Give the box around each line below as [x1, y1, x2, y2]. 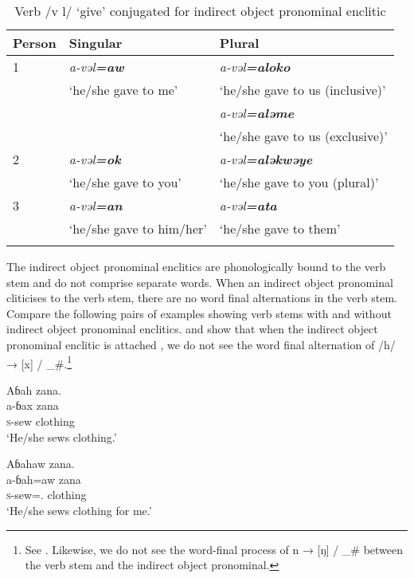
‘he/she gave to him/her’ [68, 219, 207, 238]
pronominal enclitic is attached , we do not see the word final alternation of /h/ [6, 336, 396, 352]
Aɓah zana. [6, 381, 61, 398]
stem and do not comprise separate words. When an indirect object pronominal [6, 273, 393, 290]
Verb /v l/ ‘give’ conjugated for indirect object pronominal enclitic [14, 2, 386, 20]
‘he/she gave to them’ [219, 219, 341, 238]
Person [13, 33, 57, 52]
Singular [68, 33, 123, 52]
